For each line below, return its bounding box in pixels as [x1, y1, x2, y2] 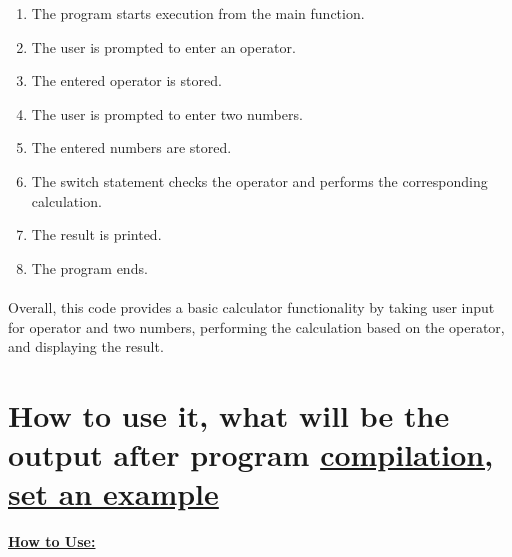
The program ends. [31, 257, 148, 278]
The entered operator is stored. [31, 70, 222, 91]
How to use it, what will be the [8, 394, 450, 435]
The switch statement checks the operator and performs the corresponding [31, 170, 488, 191]
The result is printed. [31, 224, 162, 245]
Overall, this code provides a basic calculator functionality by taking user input [8, 296, 495, 317]
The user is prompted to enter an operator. [31, 36, 296, 57]
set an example [8, 473, 219, 514]
